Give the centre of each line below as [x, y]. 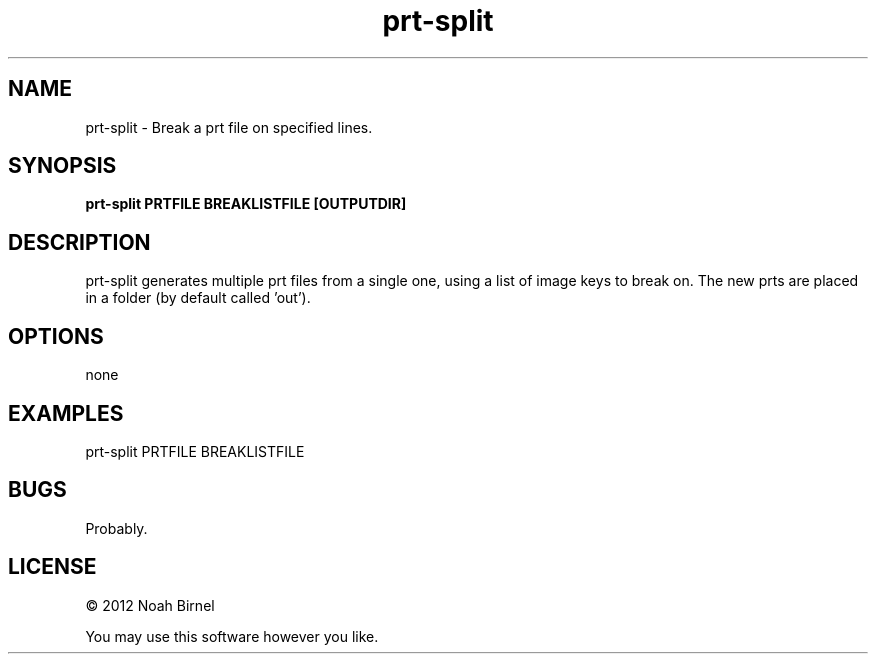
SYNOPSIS [62, 166]
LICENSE [52, 567]
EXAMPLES [66, 413]
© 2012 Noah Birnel [150, 605]
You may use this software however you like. [232, 636]
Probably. [116, 528]
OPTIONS [56, 336]
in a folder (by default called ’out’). [198, 298]
